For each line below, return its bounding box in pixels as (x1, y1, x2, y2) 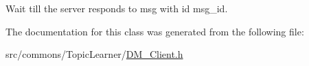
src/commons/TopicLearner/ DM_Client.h (5, 47, 183, 61)
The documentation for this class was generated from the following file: (5, 24, 304, 38)
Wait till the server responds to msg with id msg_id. (5, 1, 228, 15)
